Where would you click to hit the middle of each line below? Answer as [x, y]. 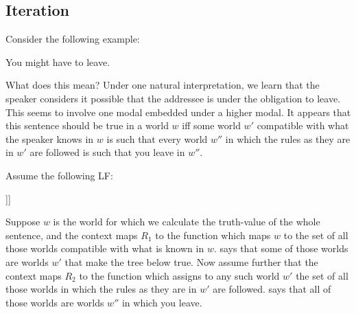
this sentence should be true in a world [87, 125]
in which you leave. [162, 302]
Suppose [23, 222]
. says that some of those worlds [281, 248]
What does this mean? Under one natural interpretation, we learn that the [163, 85]
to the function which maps [213, 235]
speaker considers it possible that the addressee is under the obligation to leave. [173, 98]
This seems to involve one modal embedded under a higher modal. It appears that [178, 112]
